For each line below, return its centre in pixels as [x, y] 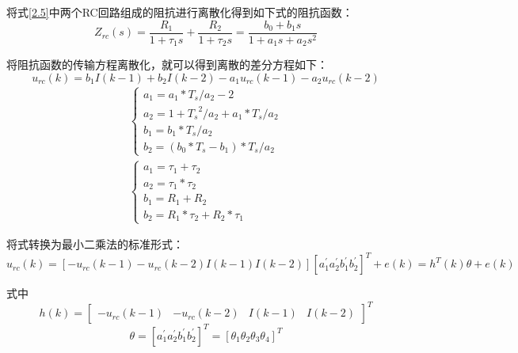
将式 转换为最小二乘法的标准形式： [95, 244]
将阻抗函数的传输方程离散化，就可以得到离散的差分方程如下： [167, 65]
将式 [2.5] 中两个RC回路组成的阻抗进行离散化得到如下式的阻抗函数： [180, 12]
